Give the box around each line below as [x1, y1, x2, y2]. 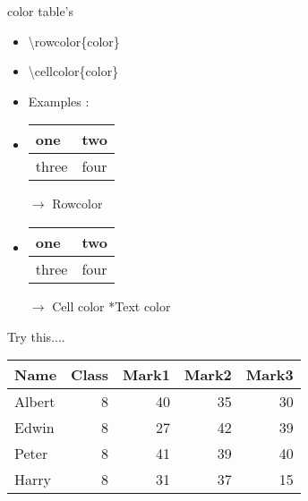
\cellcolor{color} [28, 62, 119, 81]
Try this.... [7, 327, 65, 345]
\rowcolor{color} [28, 31, 120, 50]
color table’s [7, 2, 74, 20]
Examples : [28, 91, 90, 110]
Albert [14, 391, 56, 412]
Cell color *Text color [52, 296, 171, 315]
